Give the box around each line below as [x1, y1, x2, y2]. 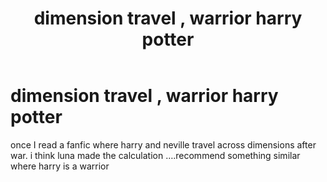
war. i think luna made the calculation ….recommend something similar [10, 149, 301, 161]
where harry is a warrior [10, 160, 110, 172]
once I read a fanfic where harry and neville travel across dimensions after [10, 138, 317, 151]
